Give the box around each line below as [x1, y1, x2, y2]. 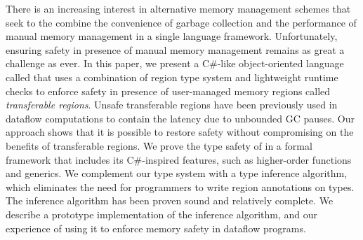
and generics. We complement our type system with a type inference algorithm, [6, 166, 348, 181]
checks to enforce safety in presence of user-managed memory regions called [6, 83, 331, 98]
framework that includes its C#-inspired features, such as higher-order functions [6, 152, 352, 167]
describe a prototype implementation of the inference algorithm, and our [6, 206, 318, 221]
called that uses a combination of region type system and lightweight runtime [6, 69, 338, 84]
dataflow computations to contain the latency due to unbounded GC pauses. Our [6, 111, 355, 125]
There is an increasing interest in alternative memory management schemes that [6, 1, 351, 15]
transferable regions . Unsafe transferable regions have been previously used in [6, 97, 338, 112]
